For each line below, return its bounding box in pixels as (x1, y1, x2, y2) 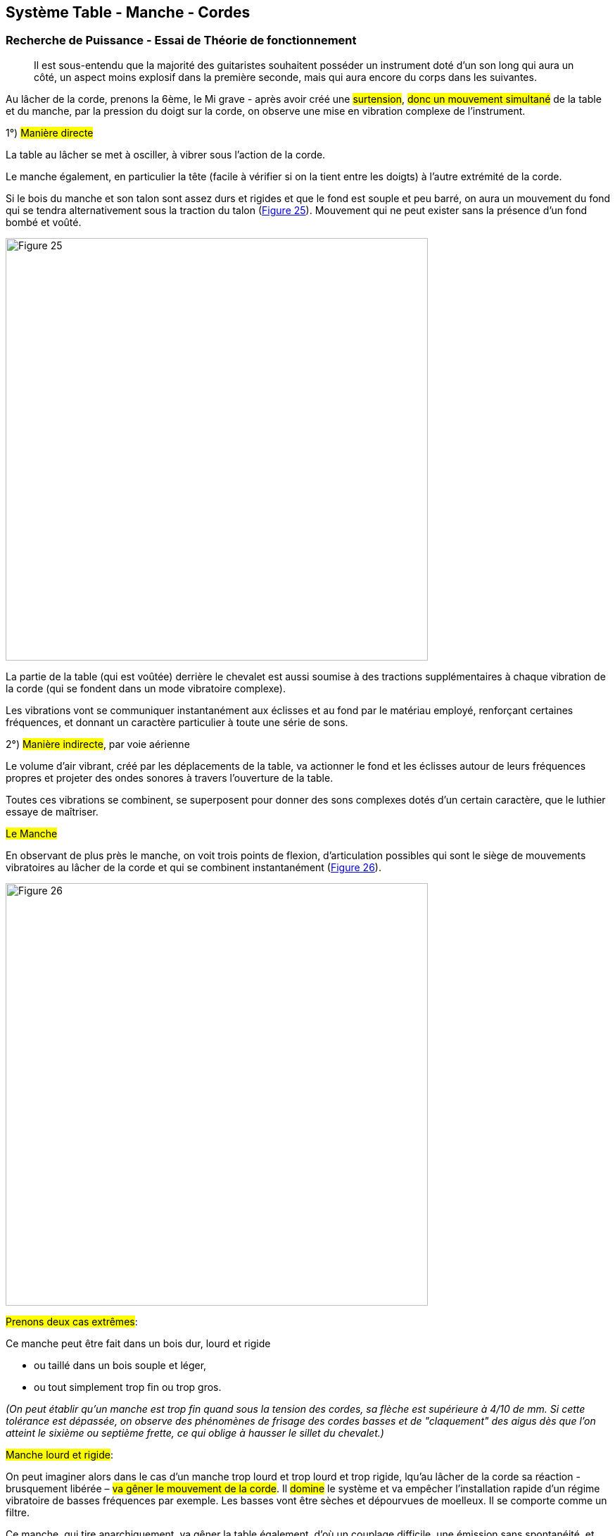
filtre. (6, 1506, 30, 1518)
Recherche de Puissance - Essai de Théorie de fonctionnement (6, 33, 357, 48)
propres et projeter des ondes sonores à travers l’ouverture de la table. (6, 771, 334, 784)
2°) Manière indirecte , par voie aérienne (6, 737, 190, 750)
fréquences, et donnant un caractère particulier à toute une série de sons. (6, 716, 348, 728)
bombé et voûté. (6, 216, 82, 228)
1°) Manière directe (6, 126, 94, 139)
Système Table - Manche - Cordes (6, 4, 251, 21)
